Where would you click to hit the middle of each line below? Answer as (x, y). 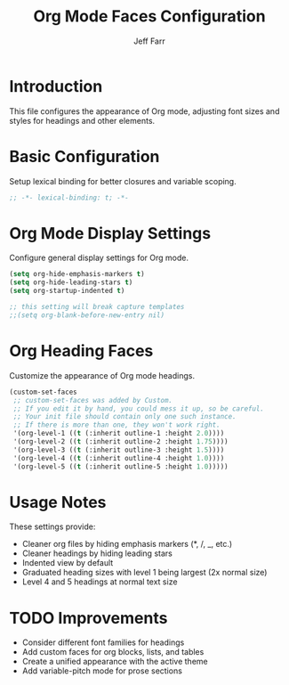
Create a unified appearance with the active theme (115, 662)
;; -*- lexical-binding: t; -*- (69, 198)
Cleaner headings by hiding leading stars (97, 553)
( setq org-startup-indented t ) (67, 291)
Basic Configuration (84, 156)
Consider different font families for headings (103, 642)
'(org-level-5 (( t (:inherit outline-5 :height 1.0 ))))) (120, 466)
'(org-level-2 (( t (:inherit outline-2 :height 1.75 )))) (120, 442)
